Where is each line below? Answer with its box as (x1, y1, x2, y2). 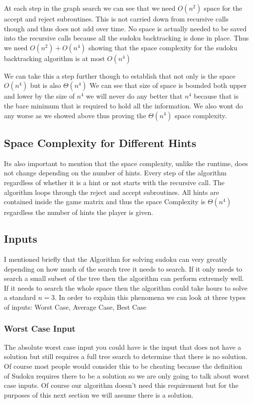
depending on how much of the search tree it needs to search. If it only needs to (4, 263, 242, 274)
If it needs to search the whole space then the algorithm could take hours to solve (4, 282, 248, 293)
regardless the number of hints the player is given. (4, 207, 154, 217)
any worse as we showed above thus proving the (4, 110, 146, 120)
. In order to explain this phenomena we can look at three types (55, 292, 246, 302)
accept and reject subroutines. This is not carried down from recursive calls (4, 14, 229, 23)
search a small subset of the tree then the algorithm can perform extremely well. (4, 273, 244, 283)
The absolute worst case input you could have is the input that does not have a (4, 341, 241, 352)
